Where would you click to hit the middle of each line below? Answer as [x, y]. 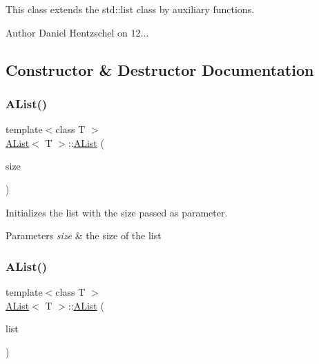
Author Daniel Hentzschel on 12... [77, 32]
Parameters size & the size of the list [84, 235]
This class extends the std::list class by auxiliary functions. [130, 9]
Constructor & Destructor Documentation [160, 69]
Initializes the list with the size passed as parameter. [117, 212]
